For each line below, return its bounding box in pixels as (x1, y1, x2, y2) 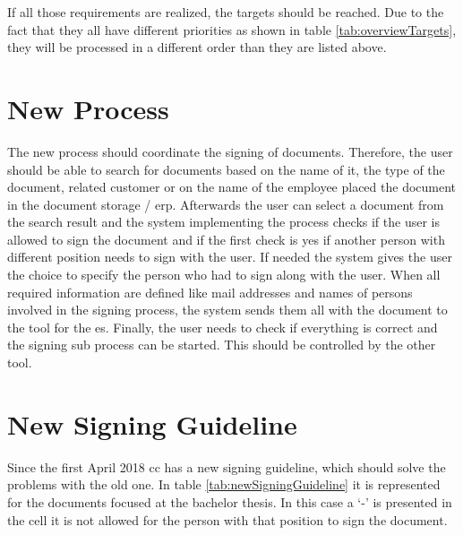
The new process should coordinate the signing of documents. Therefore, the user (7, 142, 453, 160)
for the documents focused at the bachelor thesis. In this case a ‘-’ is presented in (7, 492, 452, 511)
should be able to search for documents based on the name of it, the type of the (7, 160, 445, 178)
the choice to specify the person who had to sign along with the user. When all (7, 265, 441, 284)
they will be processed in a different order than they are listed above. (7, 38, 387, 56)
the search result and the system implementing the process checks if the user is (7, 212, 440, 231)
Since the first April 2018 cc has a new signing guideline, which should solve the (7, 457, 446, 476)
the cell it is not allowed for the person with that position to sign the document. (7, 510, 448, 529)
